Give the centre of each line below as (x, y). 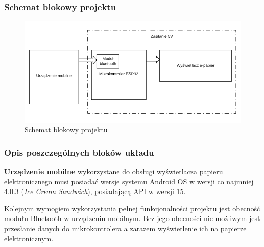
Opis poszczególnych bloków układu (79, 152)
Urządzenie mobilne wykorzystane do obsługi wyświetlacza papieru (114, 171)
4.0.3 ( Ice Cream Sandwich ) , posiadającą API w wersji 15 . (95, 191)
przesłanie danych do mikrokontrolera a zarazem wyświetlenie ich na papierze (125, 228)
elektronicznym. (29, 238)
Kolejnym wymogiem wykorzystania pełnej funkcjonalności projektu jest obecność (132, 208)
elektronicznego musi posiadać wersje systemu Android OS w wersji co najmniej (129, 181)
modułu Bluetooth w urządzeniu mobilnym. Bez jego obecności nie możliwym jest (132, 218)
